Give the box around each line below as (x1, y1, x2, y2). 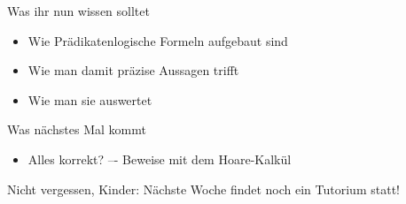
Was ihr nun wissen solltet (7, 2, 150, 19)
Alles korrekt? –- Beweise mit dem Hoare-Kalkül (27, 149, 292, 168)
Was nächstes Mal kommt (7, 120, 146, 139)
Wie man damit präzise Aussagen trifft (27, 61, 239, 79)
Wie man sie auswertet (27, 90, 152, 109)
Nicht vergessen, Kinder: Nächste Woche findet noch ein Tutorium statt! (7, 179, 400, 198)
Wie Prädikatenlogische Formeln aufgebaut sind (27, 31, 288, 49)
